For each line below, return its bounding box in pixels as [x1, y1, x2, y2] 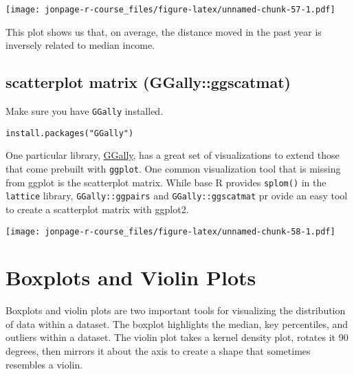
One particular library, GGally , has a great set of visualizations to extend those [5, 148, 340, 162]
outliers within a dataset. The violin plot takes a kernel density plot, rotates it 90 [5, 330, 349, 344]
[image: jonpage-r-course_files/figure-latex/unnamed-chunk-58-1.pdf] [5, 226, 335, 236]
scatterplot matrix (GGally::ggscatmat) [5, 71, 291, 93]
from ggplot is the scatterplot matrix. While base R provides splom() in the [5, 175, 327, 189]
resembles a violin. [5, 357, 83, 371]
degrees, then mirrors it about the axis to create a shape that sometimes [5, 344, 311, 358]
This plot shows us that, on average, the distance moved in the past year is [5, 24, 322, 38]
